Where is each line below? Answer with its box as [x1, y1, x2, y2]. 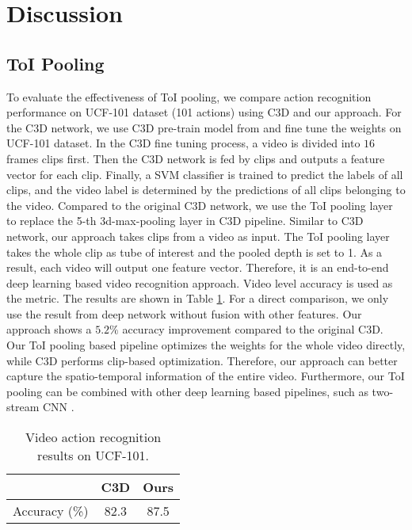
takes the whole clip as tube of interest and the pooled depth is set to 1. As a [6, 243, 383, 260]
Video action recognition [25, 428, 162, 447]
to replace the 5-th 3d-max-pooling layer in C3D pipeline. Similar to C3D [6, 212, 364, 229]
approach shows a [6, 321, 92, 337]
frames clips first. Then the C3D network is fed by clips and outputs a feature [6, 150, 385, 166]
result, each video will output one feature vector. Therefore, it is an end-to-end [6, 259, 389, 276]
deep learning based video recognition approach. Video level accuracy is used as [6, 274, 393, 291]
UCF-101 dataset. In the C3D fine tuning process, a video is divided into [6, 135, 360, 151]
